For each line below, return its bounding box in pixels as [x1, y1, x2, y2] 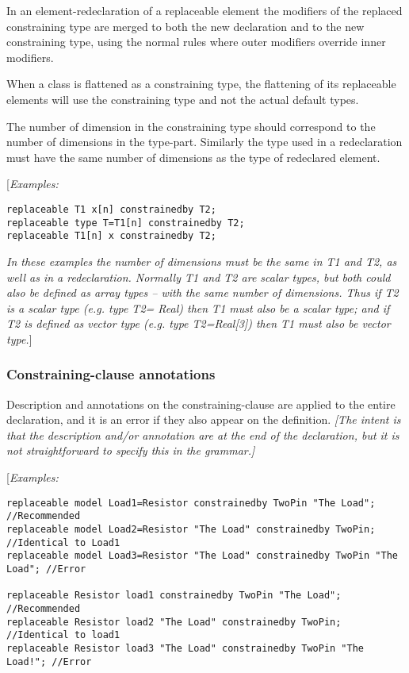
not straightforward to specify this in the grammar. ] [6, 442, 255, 459]
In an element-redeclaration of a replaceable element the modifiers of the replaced [6, 2, 403, 18]
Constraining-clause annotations [6, 364, 216, 384]
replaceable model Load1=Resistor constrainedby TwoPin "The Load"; [6, 497, 376, 509]
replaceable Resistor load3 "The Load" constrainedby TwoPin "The [6, 642, 365, 654]
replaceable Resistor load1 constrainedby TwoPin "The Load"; [6, 590, 342, 602]
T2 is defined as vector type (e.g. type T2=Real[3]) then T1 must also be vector [6, 315, 391, 332]
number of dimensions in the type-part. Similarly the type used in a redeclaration [6, 133, 403, 150]
